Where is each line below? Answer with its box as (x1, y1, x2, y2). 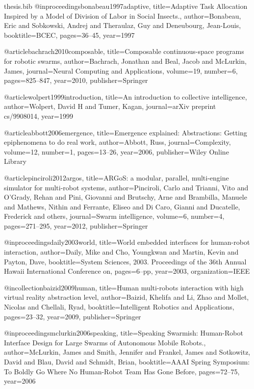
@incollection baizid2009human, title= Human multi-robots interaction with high (4, 282, 244, 292)
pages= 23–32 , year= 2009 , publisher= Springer (4, 311, 141, 321)
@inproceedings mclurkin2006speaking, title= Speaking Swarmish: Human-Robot (4, 328, 243, 338)
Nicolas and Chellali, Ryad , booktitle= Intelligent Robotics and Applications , (4, 302, 234, 312)
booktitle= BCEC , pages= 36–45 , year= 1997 (4, 29, 135, 40)
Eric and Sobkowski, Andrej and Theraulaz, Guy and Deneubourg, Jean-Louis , (4, 20, 241, 30)
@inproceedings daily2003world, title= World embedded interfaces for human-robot (4, 237, 250, 247)
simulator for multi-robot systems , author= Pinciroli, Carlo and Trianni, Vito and (4, 182, 249, 192)
